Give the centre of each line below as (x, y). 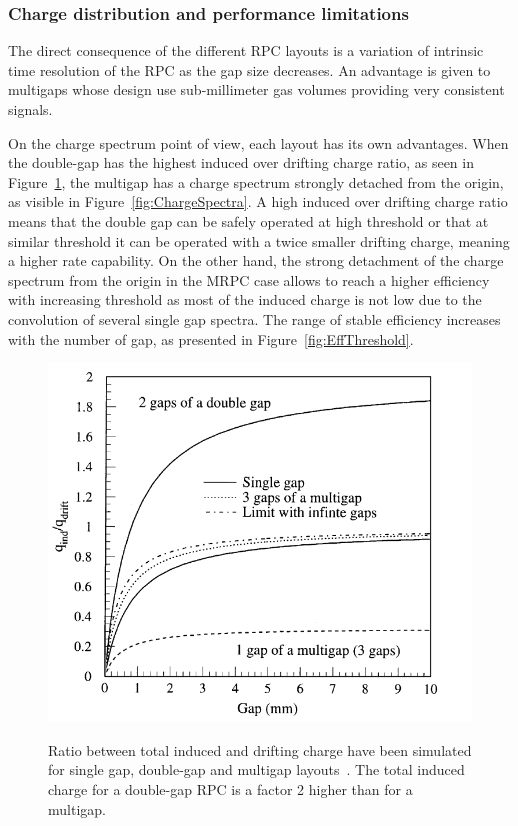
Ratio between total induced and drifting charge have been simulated (260, 749)
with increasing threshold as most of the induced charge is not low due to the (245, 299)
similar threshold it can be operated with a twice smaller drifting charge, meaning (259, 240)
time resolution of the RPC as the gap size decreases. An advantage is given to (249, 69)
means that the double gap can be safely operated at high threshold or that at (248, 220)
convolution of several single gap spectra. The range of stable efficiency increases (254, 318)
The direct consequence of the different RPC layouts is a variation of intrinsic (246, 50)
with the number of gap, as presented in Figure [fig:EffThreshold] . (211, 338)
